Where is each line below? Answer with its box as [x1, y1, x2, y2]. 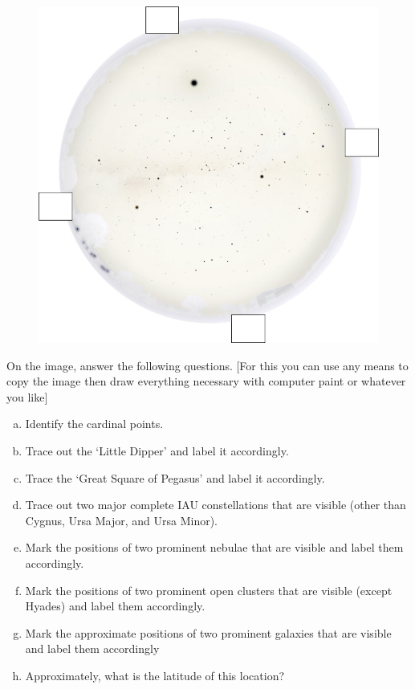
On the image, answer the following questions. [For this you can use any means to [6, 357, 409, 373]
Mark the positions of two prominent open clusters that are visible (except [25, 581, 393, 598]
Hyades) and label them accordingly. [25, 597, 205, 614]
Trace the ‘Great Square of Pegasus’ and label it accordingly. [25, 469, 325, 486]
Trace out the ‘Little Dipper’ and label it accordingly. [25, 442, 289, 459]
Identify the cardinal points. [25, 415, 164, 432]
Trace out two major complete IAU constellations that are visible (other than [25, 496, 406, 513]
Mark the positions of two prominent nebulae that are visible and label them [25, 539, 404, 556]
